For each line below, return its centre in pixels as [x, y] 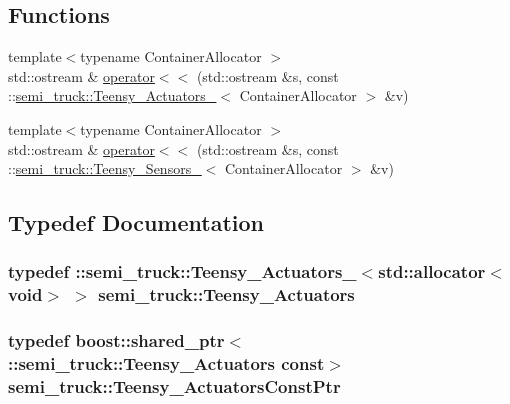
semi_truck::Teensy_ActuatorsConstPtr [174, 386]
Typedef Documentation [136, 222]
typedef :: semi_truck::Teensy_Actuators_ [182, 271]
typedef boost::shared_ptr [116, 340]
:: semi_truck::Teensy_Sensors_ [105, 168]
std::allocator [432, 271]
